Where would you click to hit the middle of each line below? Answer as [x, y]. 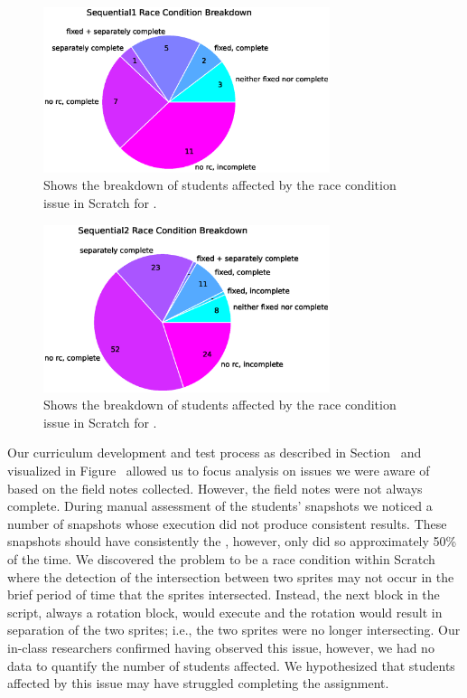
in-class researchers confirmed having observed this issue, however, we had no [221, 647]
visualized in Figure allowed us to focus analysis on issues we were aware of [219, 470]
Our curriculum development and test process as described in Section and [215, 453]
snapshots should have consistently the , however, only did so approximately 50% [232, 541]
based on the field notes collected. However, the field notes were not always [215, 488]
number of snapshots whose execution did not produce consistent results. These [227, 523]
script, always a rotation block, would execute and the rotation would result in [225, 612]
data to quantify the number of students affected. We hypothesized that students [231, 665]
